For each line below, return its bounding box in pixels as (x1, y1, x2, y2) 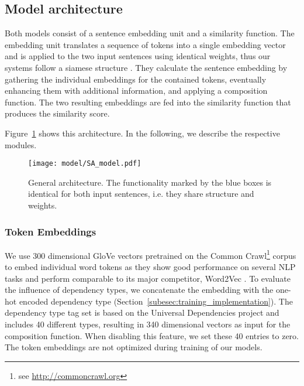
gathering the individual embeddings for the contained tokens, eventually (5, 73, 267, 85)
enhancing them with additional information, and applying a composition (5, 84, 268, 97)
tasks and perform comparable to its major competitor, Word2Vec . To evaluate (5, 272, 291, 284)
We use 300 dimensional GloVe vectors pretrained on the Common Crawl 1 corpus (5, 247, 296, 261)
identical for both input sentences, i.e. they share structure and (28, 187, 254, 200)
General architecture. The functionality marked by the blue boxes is (28, 176, 272, 188)
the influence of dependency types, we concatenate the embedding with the (5, 283, 274, 296)
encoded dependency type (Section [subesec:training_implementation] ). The (19, 295, 293, 307)
